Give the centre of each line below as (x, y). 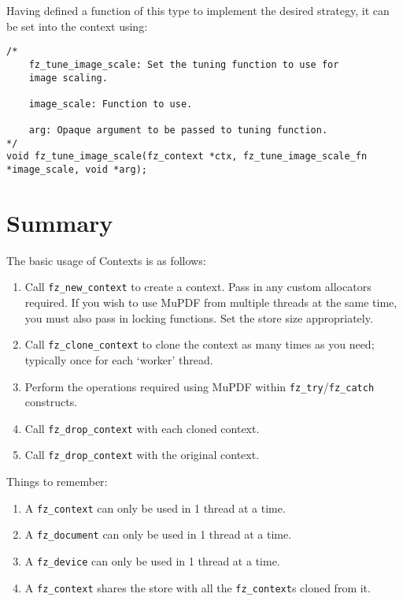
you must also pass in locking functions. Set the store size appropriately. (199, 317)
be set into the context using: (77, 26)
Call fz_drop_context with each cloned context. (142, 428)
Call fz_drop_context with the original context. (142, 455)
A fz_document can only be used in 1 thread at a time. (158, 534)
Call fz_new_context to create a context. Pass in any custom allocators (198, 287)
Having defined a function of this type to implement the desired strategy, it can (198, 10)
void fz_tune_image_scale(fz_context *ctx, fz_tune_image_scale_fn (187, 157)
